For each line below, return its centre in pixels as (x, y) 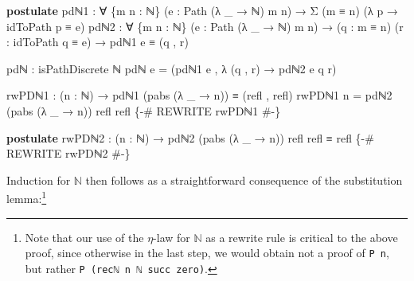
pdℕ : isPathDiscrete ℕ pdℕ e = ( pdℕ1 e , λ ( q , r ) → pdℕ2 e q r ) (172, 68)
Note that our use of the (84, 237)
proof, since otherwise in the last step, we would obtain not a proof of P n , (207, 253)
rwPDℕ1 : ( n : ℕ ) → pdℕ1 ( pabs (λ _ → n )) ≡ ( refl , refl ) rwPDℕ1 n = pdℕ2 (199, 95)
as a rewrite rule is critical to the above (302, 237)
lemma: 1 (27, 197)
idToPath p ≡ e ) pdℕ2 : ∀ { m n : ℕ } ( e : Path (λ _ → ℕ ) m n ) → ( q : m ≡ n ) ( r (205, 26)
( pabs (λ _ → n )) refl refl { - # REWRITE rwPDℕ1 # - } (144, 110)
